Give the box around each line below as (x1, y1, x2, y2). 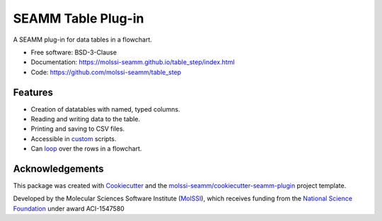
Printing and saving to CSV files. (30, 124, 125, 133)
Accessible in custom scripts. (30, 134, 117, 143)
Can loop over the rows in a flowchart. (30, 145, 142, 153)
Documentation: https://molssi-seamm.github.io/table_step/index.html (30, 58, 235, 66)
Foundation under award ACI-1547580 (13, 204, 125, 213)
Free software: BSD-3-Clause (30, 48, 117, 56)
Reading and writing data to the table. (30, 115, 141, 124)
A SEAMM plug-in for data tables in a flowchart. (13, 35, 152, 44)
